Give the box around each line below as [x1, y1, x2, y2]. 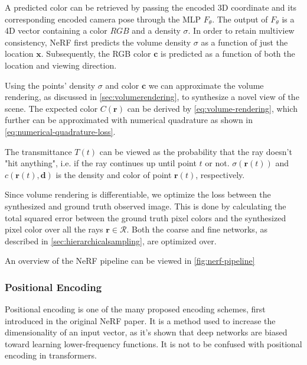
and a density [132, 24, 181, 37]
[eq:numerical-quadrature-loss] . [5, 125, 116, 137]
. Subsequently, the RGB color [41, 47, 151, 60]
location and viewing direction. [5, 59, 117, 71]
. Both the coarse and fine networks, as [126, 223, 267, 235]
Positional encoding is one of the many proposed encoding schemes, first [5, 303, 266, 315]
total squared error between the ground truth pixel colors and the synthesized [5, 211, 286, 224]
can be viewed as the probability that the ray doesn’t [99, 145, 292, 157]
